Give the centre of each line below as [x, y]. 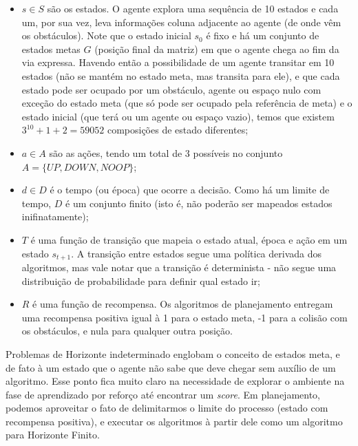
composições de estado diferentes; [178, 130]
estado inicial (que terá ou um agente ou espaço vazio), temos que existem [178, 116]
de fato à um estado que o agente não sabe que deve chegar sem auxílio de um [171, 367]
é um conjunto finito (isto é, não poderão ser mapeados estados [199, 203]
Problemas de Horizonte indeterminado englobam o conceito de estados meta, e [173, 353]
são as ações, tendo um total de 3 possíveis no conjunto [166, 152]
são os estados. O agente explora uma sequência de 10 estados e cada [193, 8]
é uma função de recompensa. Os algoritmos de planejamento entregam [183, 304]
